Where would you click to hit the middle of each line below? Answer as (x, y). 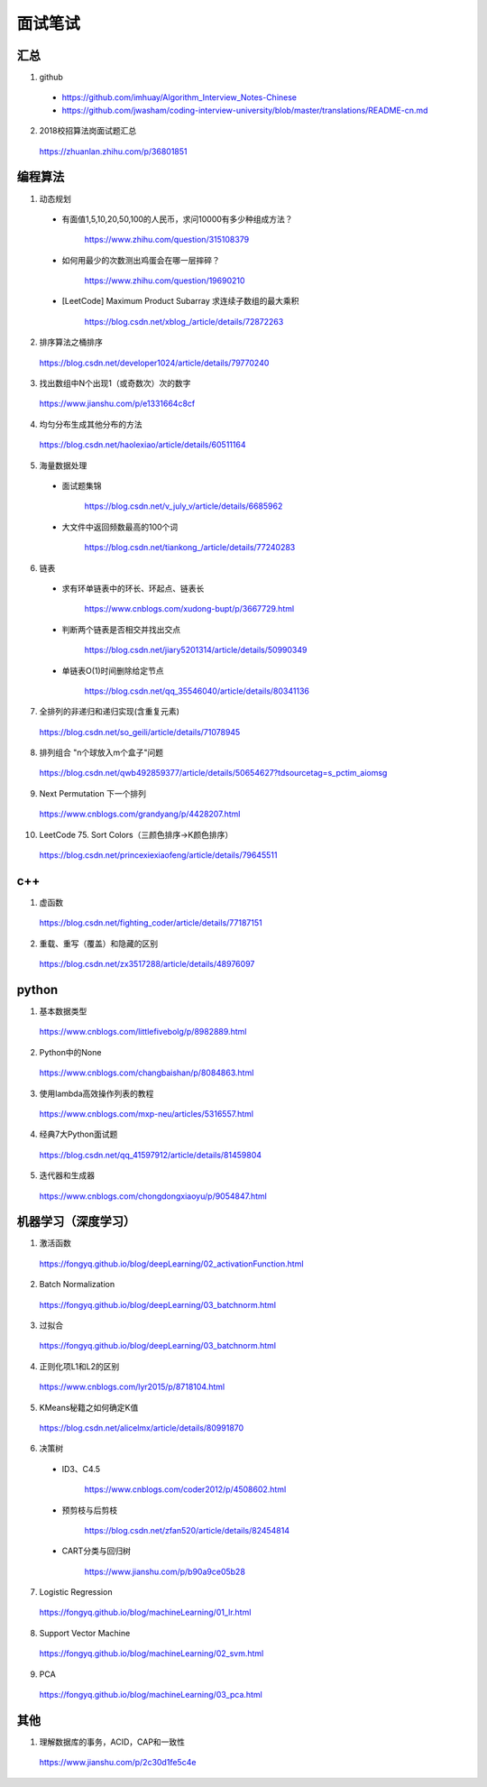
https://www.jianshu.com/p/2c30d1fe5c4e (118, 1763)
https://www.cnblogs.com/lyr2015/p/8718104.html (132, 1387)
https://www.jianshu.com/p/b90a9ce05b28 (165, 1571)
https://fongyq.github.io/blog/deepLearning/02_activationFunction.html (171, 1264)
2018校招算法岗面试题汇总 (88, 131)
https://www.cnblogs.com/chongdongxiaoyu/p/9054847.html (153, 1196)
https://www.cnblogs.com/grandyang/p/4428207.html (140, 814)
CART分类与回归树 (96, 1551)
